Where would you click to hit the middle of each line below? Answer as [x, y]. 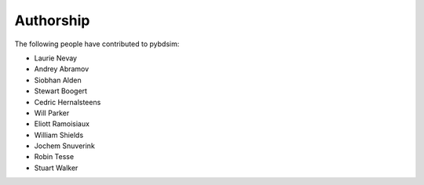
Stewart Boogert [61, 91]
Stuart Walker [56, 168]
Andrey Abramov [62, 69]
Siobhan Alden [58, 80]
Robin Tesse [54, 157]
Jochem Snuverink [65, 146]
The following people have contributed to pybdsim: [97, 44]
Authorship [52, 20]
